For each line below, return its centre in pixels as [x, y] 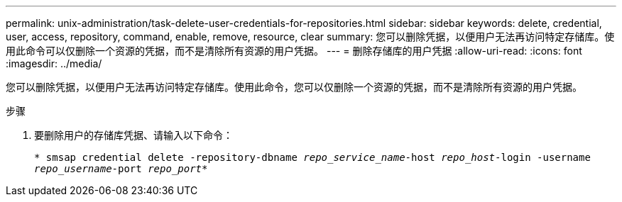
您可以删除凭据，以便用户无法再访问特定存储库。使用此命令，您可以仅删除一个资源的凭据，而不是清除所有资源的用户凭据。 [294, 87]
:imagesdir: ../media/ [54, 63]
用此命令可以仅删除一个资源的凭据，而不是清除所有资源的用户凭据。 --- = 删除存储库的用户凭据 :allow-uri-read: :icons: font [294, 51]
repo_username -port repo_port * [121, 169]
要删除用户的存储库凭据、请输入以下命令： [133, 135]
